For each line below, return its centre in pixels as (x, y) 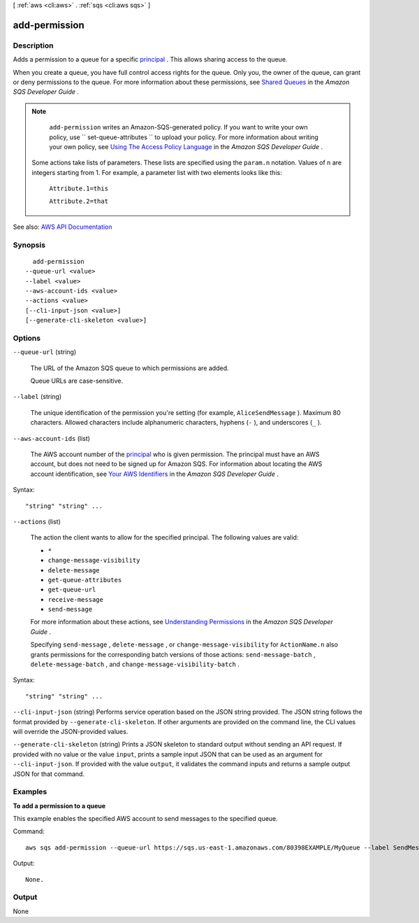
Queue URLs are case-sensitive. (77, 381)
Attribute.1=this (79, 189)
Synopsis (29, 245)
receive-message (76, 599)
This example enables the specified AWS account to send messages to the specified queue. (146, 819)
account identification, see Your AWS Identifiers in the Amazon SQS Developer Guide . (155, 474)
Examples (30, 792)
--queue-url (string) (45, 352)
